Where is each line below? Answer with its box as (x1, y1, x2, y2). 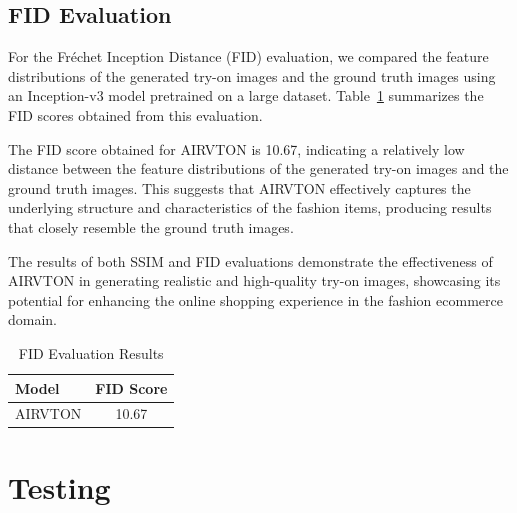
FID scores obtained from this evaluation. (8, 104, 263, 125)
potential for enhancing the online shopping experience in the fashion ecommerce (8, 289, 503, 310)
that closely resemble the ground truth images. (8, 216, 294, 237)
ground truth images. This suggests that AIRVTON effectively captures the (8, 177, 471, 198)
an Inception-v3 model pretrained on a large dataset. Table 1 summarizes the (8, 85, 484, 106)
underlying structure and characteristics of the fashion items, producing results (8, 197, 492, 218)
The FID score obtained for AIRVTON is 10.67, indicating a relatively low (8, 138, 465, 159)
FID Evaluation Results (18, 342, 164, 363)
